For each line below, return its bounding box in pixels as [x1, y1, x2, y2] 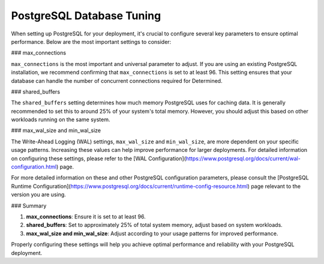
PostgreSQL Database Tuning [11, 9, 161, 22]
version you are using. [11, 191, 66, 198]
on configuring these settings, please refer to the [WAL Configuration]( [11, 155, 186, 162]
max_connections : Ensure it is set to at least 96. [26, 213, 146, 220]
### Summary [11, 202, 47, 209]
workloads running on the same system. [11, 116, 110, 123]
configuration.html [11, 163, 57, 170]
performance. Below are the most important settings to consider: [11, 38, 172, 45]
